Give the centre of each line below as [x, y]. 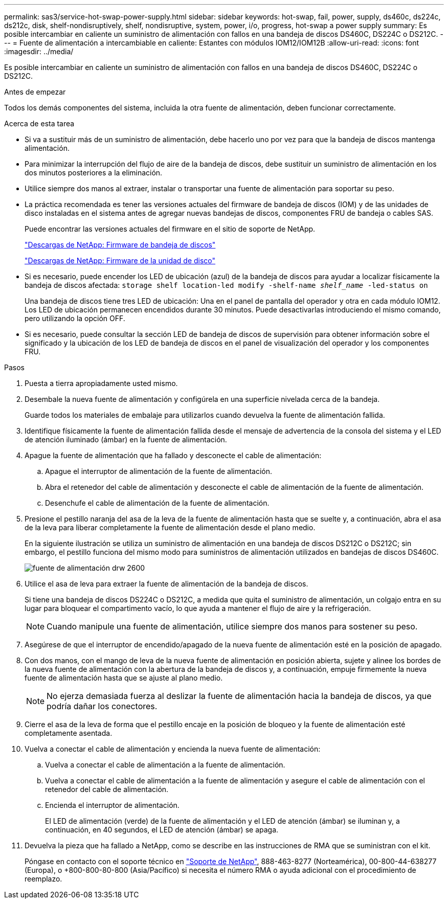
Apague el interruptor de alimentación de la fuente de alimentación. [159, 471]
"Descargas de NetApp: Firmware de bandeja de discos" [120, 245]
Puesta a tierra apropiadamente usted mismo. [101, 383]
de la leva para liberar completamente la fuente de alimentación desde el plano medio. [170, 527]
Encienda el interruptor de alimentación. [112, 805]
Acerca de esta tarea [39, 123]
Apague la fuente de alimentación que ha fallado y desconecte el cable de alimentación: [173, 455]
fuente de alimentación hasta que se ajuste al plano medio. [124, 678]
